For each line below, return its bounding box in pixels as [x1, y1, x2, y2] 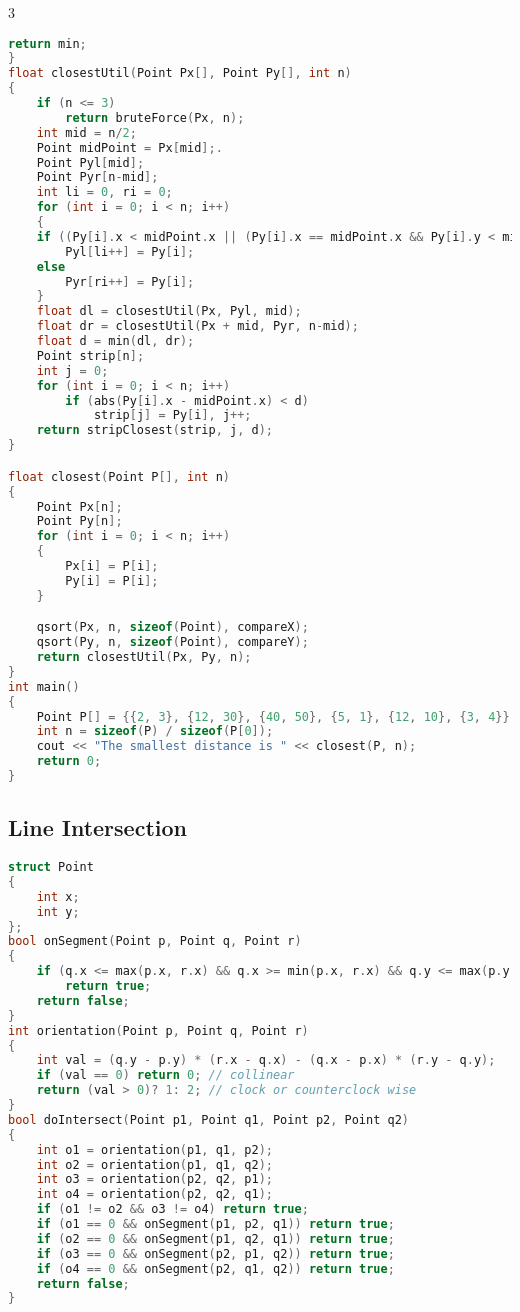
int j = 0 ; [36, 363, 109, 378]
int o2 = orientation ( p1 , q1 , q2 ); [36, 1157, 273, 1172]
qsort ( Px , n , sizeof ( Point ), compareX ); [36, 620, 309, 635]
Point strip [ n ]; [36, 348, 145, 363]
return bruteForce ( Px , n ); [65, 110, 245, 125]
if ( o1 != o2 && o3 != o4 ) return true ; [36, 1202, 309, 1217]
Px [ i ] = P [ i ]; [65, 559, 159, 573]
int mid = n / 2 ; [36, 125, 137, 140]
